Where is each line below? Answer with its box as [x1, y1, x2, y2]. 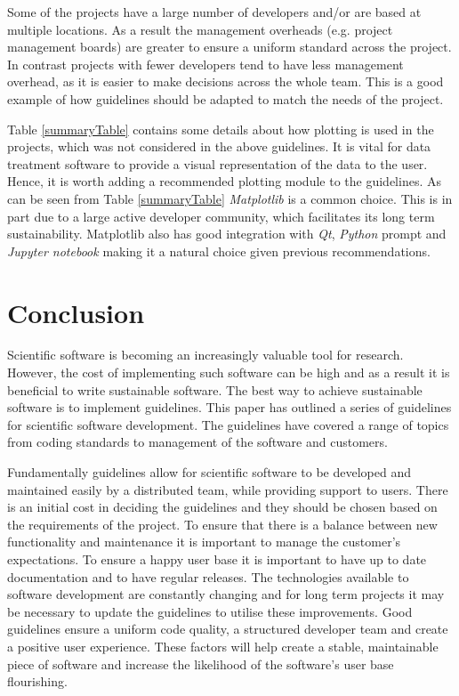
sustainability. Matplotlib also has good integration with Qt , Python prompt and [7, 224, 447, 243]
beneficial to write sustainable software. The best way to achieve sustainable [7, 380, 423, 399]
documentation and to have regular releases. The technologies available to [7, 567, 409, 586]
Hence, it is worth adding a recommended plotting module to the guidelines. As [7, 172, 441, 190]
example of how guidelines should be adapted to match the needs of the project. [7, 89, 444, 108]
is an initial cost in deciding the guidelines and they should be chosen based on [7, 498, 438, 516]
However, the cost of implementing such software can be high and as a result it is [7, 363, 450, 382]
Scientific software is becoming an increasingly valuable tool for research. [7, 345, 404, 364]
